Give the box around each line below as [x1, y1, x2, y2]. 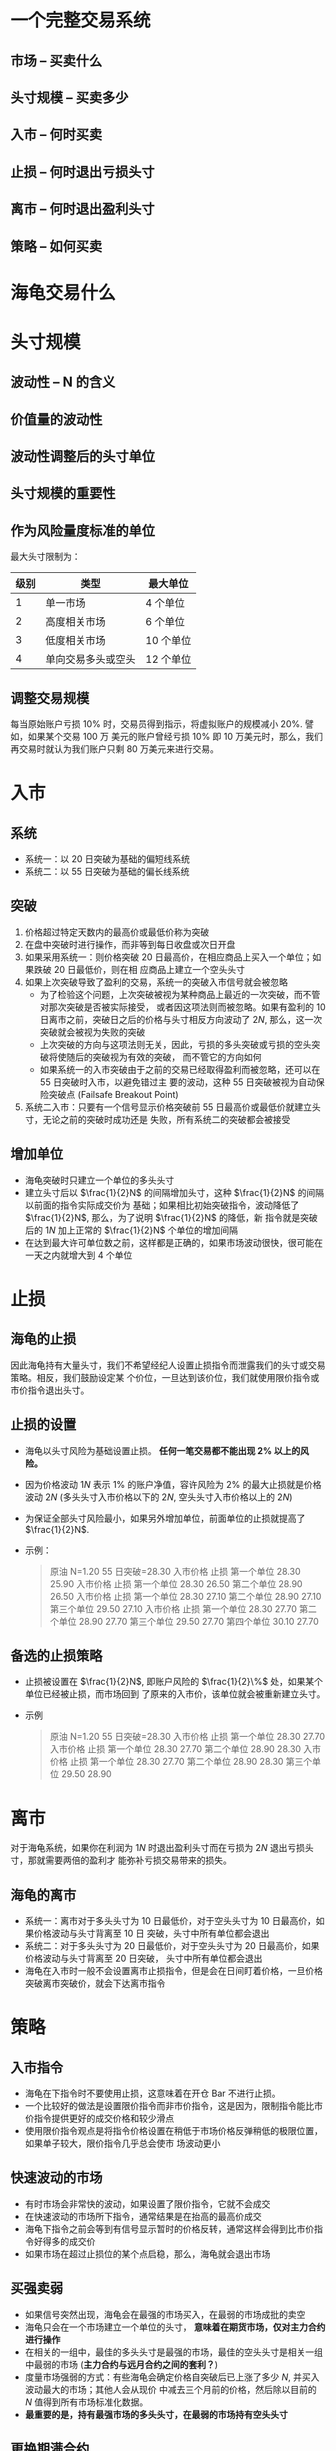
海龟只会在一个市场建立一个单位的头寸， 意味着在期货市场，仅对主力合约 [24, 2321, 326, 2333]
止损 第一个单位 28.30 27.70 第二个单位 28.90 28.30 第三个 [69, 1756, 313, 1768]
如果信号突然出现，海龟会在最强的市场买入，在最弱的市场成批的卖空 [24, 2308, 306, 2320]
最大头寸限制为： [10, 551, 81, 563]
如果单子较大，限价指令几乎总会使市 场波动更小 [24, 2137, 221, 2150]
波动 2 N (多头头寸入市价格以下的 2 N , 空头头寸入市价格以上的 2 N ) [24, 1491, 293, 1503]
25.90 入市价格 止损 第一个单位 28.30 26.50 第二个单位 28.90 [49, 1577, 303, 1590]
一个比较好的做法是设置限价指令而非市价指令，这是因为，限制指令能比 [24, 2100, 315, 2112]
